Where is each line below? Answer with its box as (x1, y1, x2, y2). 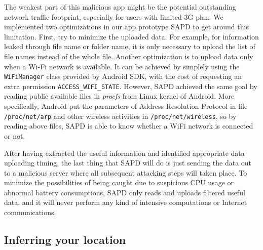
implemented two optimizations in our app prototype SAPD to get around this (4, 21, 249, 32)
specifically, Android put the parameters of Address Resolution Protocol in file (4, 101, 248, 111)
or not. (4, 130, 25, 141)
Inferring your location (4, 232, 126, 247)
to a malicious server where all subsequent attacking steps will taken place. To (4, 167, 247, 178)
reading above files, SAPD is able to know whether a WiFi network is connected (4, 120, 253, 131)
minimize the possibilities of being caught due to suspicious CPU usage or (4, 177, 234, 188)
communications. (4, 207, 56, 218)
